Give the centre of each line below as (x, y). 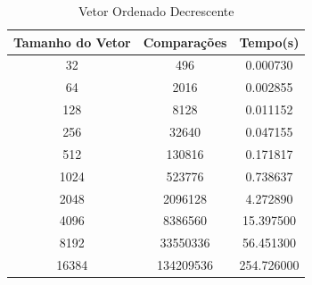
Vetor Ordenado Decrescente (156, 11)
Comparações (185, 42)
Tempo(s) (269, 42)
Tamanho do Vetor (72, 42)
